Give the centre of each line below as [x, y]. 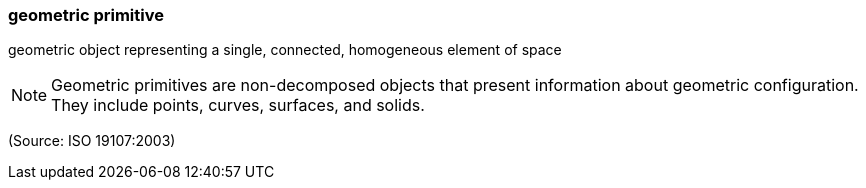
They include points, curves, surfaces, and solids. [238, 105]
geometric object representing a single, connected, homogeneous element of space [285, 50]
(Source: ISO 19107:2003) [92, 141]
